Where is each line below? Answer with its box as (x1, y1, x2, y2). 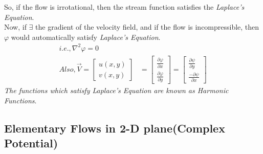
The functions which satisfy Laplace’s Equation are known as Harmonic (4, 85, 229, 96)
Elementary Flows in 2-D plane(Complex (4, 120, 225, 136)
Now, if (4, 21, 27, 32)
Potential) (4, 135, 58, 151)
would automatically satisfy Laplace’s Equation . (11, 31, 161, 42)
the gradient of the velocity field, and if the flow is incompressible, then (35, 21, 259, 32)
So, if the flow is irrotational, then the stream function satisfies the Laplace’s (4, 2, 245, 12)
